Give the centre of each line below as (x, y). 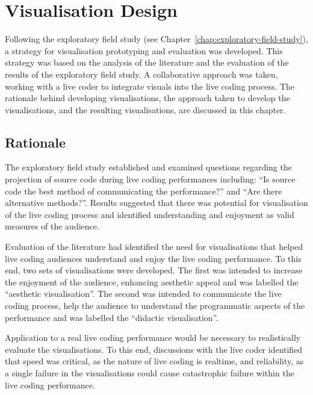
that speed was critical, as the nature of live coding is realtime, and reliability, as (154, 361)
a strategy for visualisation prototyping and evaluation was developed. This (144, 50)
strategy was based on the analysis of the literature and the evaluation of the (147, 62)
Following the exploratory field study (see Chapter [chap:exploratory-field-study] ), (156, 39)
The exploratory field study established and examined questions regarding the (148, 167)
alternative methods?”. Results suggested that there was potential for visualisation (156, 203)
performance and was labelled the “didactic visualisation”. (112, 317)
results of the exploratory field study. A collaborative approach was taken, (141, 74)
